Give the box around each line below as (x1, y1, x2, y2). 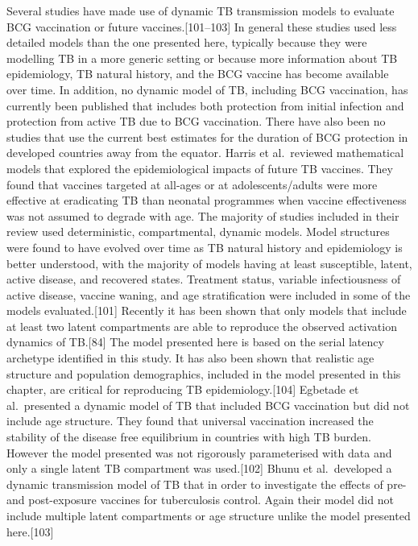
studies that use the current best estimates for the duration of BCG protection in (6, 128, 408, 145)
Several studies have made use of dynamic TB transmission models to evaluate (6, 2, 395, 19)
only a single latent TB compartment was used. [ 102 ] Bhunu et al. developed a (6, 460, 392, 477)
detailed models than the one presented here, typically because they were (6, 34, 367, 51)
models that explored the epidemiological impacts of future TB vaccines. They (6, 159, 393, 176)
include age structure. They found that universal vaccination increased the (6, 412, 374, 429)
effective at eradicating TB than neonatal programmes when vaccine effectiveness (6, 192, 407, 209)
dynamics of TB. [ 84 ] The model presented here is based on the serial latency (6, 333, 384, 350)
